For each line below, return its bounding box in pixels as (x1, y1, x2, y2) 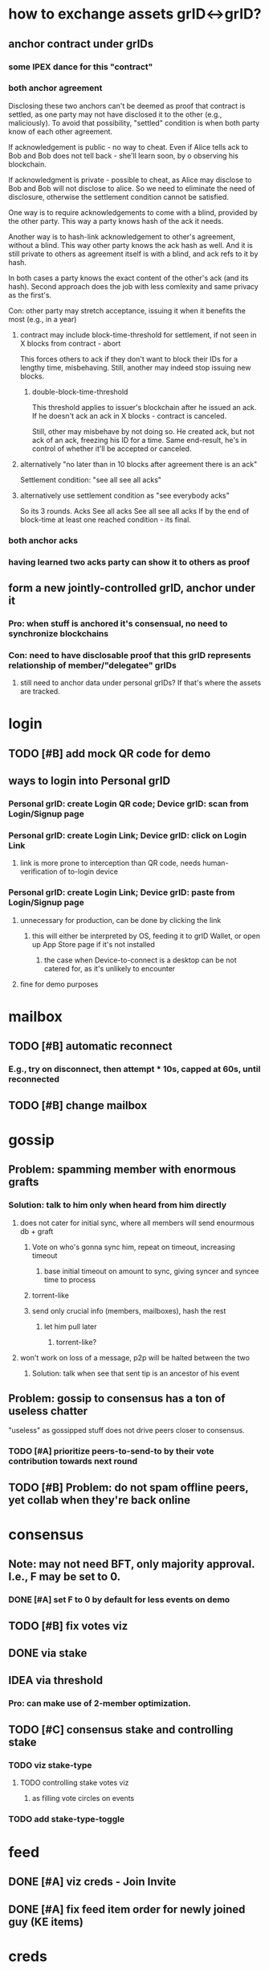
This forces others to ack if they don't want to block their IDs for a (19, 354, 238, 363)
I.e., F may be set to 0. (8, 1570, 121, 1583)
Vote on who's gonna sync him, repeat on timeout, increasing (31, 1242, 235, 1252)
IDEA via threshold (8, 1674, 103, 1687)
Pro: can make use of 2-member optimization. (8, 1698, 191, 1709)
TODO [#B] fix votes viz (8, 1619, 128, 1633)
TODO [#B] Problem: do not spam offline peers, (8, 1480, 249, 1494)
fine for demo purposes (19, 979, 99, 989)
